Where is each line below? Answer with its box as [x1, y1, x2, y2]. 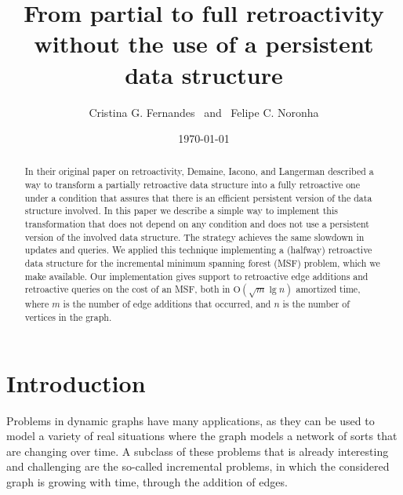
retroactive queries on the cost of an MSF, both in [24, 282, 231, 296]
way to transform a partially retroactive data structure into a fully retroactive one [24, 178, 360, 191]
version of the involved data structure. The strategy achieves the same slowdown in [24, 230, 365, 243]
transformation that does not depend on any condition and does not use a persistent [24, 217, 369, 231]
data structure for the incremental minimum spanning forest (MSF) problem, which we [24, 257, 380, 270]
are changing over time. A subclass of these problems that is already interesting [6, 442, 389, 459]
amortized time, [296, 282, 361, 296]
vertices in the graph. [24, 311, 112, 324]
